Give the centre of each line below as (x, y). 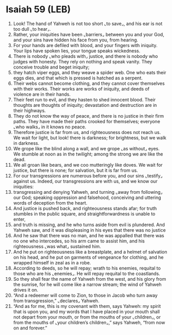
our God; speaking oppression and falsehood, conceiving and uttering (87, 197)
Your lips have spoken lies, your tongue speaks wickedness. (77, 51)
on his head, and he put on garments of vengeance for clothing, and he (88, 257)
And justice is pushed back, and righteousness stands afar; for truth (85, 208)
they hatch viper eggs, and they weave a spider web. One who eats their (90, 72)
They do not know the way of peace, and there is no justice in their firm (89, 116)
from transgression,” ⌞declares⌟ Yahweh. (56, 301)
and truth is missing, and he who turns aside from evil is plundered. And (89, 225)
